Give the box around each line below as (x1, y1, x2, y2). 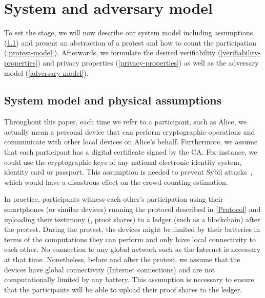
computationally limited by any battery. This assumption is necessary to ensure (4, 274, 254, 285)
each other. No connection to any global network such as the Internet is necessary (4, 244, 261, 254)
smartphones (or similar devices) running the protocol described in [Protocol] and (4, 204, 261, 215)
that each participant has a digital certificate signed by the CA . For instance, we (4, 146, 257, 157)
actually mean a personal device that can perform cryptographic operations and (4, 126, 255, 137)
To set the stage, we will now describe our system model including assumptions (4, 27, 253, 38)
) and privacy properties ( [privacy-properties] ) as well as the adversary (37, 57, 259, 68)
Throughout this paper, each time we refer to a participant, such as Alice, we (4, 116, 247, 127)
